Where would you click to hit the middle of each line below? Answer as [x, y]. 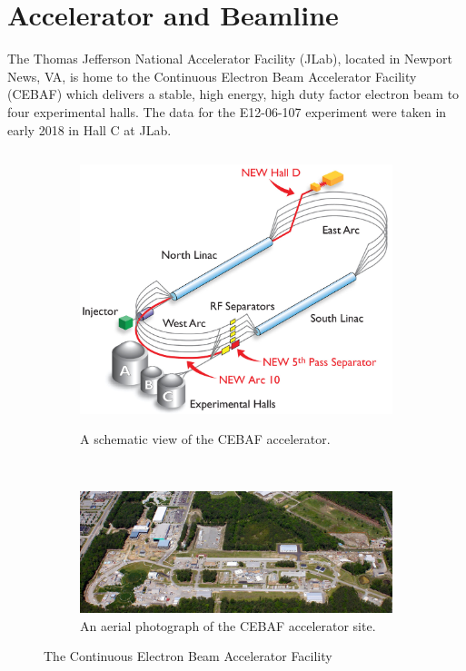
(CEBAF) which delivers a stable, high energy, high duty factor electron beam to [233, 94]
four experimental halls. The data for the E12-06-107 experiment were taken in [227, 111]
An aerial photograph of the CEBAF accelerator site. [228, 625]
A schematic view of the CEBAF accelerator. [205, 439]
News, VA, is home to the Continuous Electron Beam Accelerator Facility [212, 76]
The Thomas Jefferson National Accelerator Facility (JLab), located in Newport [230, 59]
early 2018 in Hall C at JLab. [89, 129]
